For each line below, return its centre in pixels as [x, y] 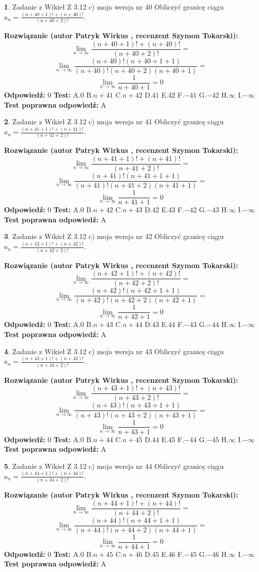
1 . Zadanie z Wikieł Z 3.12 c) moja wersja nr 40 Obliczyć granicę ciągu [114, 7]
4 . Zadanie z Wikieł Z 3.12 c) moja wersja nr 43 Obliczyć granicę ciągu [114, 351]
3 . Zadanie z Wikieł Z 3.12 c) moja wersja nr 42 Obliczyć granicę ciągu [114, 236]
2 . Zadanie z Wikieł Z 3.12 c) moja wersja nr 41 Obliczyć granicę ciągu [114, 121]
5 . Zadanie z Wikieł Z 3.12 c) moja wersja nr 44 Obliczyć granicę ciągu [114, 466]
